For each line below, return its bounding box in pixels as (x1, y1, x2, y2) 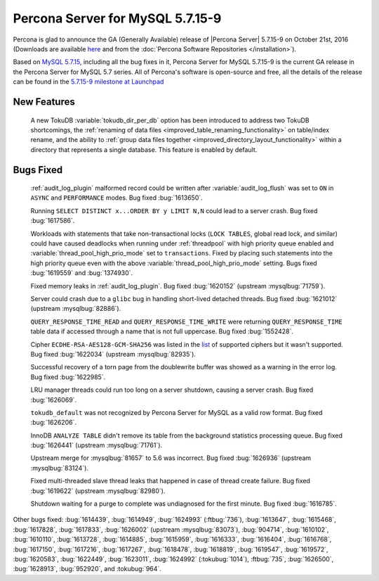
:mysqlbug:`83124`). (30, 464, 89, 472)
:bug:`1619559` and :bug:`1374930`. (30, 269, 133, 277)
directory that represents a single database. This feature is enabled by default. (30, 145, 258, 154)
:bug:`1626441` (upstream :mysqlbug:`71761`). (30, 441, 163, 449)
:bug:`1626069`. (30, 395, 77, 404)
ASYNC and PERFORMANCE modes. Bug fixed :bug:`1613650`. (30, 193, 203, 202)
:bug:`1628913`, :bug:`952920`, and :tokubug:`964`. (13, 565, 161, 573)
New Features (13, 96, 75, 108)
